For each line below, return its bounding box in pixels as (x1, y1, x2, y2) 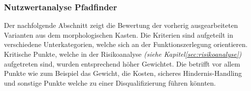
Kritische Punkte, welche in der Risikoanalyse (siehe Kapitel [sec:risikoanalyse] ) (4, 49, 242, 59)
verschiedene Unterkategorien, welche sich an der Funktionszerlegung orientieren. (4, 39, 248, 49)
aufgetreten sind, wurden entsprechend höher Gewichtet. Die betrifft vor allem (4, 58, 240, 68)
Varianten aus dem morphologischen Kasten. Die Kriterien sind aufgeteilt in (4, 29, 233, 40)
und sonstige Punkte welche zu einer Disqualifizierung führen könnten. (4, 77, 216, 88)
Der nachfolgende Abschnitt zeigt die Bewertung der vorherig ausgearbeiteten (4, 20, 238, 30)
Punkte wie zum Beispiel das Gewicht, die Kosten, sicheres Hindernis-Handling (4, 68, 242, 78)
